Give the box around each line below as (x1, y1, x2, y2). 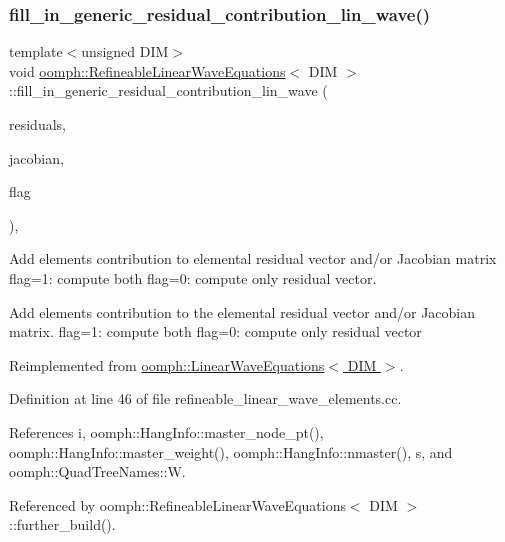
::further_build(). (9, 514, 116, 535)
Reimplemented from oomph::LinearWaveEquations (9, 354, 325, 375)
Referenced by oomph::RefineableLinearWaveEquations (9, 494, 346, 515)
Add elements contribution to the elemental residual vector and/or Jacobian (9, 301, 476, 322)
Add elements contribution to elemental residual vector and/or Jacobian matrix (9, 248, 497, 269)
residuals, (9, 114, 66, 134)
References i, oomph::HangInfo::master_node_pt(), (9, 421, 324, 442)
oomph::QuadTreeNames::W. (9, 461, 186, 482)
